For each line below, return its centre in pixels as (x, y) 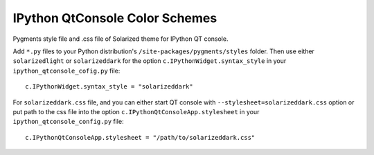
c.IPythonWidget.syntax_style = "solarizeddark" (109, 87)
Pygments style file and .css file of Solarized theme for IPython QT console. (121, 39)
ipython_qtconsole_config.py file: (68, 122)
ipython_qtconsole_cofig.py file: (66, 71)
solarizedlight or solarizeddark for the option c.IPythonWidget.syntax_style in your (150, 61)
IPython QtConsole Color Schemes (115, 18)
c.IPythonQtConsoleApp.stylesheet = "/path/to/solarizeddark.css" (140, 137)
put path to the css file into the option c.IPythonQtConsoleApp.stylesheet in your (136, 111)
